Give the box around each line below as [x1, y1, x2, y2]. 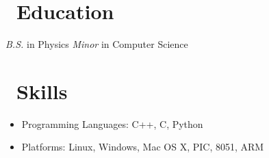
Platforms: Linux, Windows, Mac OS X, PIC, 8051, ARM [21, 140, 264, 154]
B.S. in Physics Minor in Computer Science [5, 37, 188, 51]
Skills [16, 77, 68, 105]
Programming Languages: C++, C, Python [21, 116, 203, 131]
